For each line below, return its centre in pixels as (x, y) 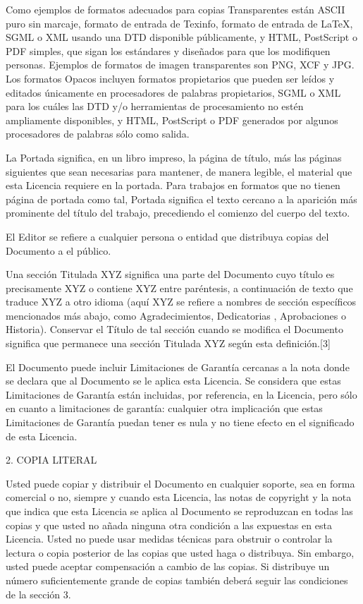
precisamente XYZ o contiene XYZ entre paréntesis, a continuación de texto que (179, 288)
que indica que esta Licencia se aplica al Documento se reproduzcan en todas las (179, 511)
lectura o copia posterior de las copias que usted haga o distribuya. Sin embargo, (180, 552)
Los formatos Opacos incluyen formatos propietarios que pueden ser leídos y (170, 78)
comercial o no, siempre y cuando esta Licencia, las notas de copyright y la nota (179, 497)
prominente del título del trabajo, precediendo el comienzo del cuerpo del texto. (178, 213)
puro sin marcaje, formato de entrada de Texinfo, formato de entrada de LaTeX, (179, 23)
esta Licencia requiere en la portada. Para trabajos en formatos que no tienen (173, 185)
